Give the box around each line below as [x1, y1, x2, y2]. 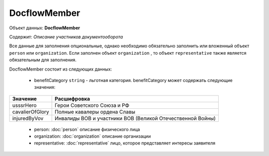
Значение [12, 95, 37, 102]
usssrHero [12, 102, 37, 109]
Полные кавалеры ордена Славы [55, 108, 135, 115]
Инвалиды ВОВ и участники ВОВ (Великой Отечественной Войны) [55, 115, 216, 122]
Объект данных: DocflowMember [9, 25, 80, 31]
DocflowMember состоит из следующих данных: [9, 66, 112, 72]
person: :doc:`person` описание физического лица [34, 126, 140, 132]
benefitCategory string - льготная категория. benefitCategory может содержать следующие [34, 77, 233, 83]
